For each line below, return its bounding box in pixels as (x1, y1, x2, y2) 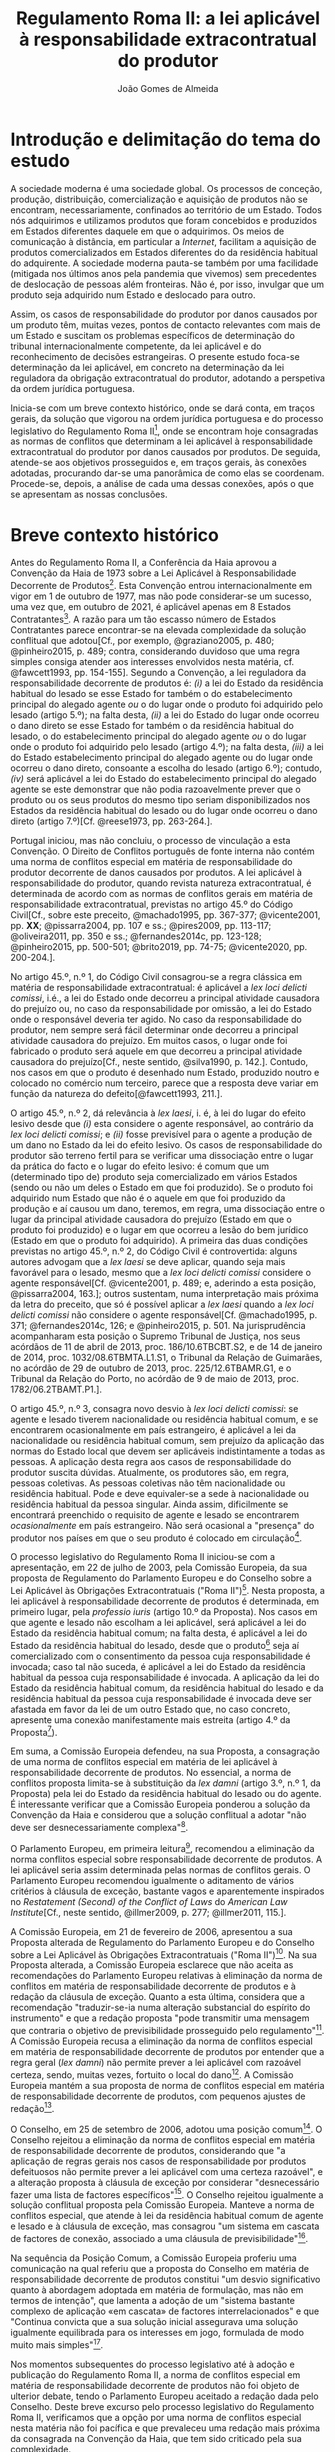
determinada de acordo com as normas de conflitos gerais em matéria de (10, 887, 313, 899)
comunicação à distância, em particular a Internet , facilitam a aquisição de (10, 235, 317, 247)
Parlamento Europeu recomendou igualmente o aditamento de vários (10, 1874, 295, 1886)
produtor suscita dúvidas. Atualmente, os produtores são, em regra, (10, 1466, 290, 1478)
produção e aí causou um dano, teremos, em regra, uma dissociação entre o (10, 1202, 325, 1214)
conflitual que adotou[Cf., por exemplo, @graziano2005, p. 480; (10, 634, 275, 646)
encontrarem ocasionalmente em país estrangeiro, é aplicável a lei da (10, 1423, 297, 1436)
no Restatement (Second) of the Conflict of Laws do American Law (10, 1895, 288, 1907)
